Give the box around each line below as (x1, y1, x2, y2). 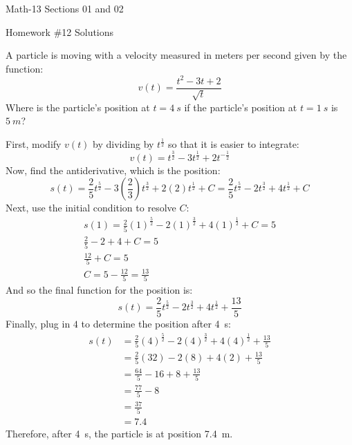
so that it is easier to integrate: (168, 136, 299, 151)
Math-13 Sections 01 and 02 (6, 1, 124, 15)
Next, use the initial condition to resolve (6, 200, 176, 215)
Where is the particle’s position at (6, 100, 150, 114)
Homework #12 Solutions (6, 24, 114, 39)
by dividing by (93, 136, 154, 151)
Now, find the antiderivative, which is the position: (6, 162, 221, 177)
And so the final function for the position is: (6, 283, 193, 297)
